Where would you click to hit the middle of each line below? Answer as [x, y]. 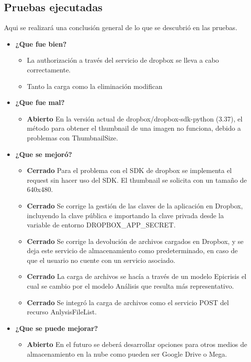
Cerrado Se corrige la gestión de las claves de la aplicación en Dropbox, [135, 205]
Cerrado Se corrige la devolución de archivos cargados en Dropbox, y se [135, 241]
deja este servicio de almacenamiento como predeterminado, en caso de [132, 250]
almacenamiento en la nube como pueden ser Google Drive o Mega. [127, 354]
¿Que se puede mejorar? [57, 328]
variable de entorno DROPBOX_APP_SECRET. [101, 225]
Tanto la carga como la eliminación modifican [95, 86]
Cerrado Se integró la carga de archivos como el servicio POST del [128, 302]
